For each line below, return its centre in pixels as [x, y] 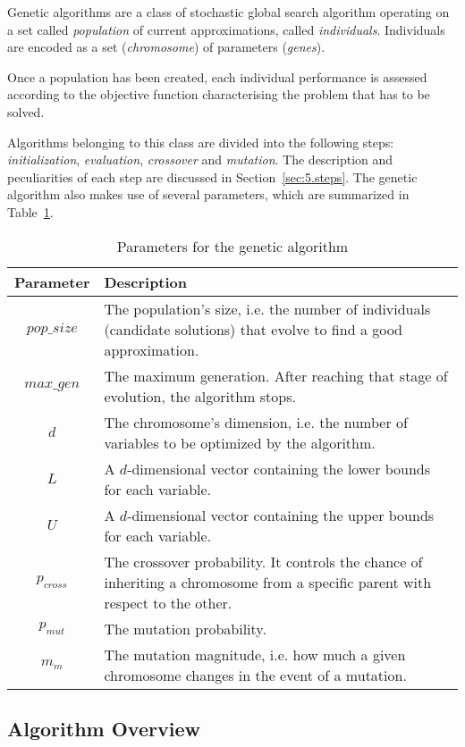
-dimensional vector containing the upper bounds [281, 515]
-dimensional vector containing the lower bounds [279, 468]
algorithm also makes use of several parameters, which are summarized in [208, 194]
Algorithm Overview [104, 728]
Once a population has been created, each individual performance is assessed [217, 76]
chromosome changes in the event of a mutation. [255, 675]
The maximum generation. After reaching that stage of [276, 375]
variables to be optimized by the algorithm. [240, 442]
